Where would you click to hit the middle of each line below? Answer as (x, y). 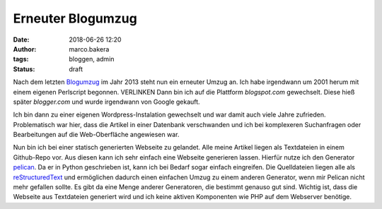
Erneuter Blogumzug (75, 18)
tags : (21, 59)
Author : (25, 49)
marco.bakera (89, 49)
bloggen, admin (92, 59)
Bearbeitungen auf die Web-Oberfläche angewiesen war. (96, 135)
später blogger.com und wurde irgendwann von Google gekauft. (107, 102)
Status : (24, 69)
